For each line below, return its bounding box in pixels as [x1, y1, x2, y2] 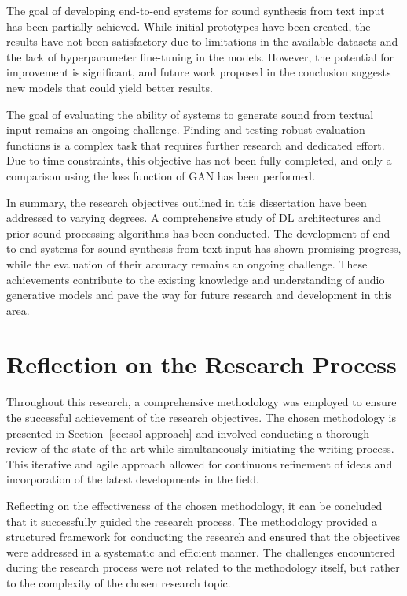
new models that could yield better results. [6, 79, 213, 95]
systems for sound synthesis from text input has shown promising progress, [40, 240, 401, 257]
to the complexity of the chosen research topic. [6, 574, 231, 590]
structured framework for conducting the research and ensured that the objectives [6, 528, 401, 545]
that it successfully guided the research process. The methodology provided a [6, 513, 377, 529]
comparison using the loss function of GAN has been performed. [6, 167, 316, 183]
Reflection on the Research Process [6, 348, 397, 380]
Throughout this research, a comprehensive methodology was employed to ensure [6, 394, 397, 410]
